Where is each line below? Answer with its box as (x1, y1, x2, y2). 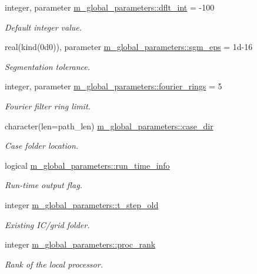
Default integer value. (5, 21, 82, 33)
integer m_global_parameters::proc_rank (5, 238, 156, 250)
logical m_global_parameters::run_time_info (5, 159, 170, 171)
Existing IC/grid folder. (5, 218, 90, 230)
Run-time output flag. (5, 179, 82, 191)
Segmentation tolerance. (5, 60, 91, 72)
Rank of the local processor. (5, 258, 103, 270)
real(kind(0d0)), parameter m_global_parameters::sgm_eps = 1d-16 (5, 41, 253, 53)
